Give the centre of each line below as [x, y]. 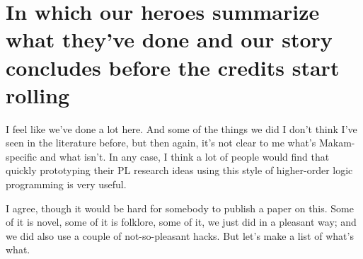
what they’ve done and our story [169, 39]
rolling [38, 94]
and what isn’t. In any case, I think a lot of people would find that [185, 156]
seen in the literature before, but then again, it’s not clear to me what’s [161, 143]
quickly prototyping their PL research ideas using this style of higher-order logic [179, 170]
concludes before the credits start [173, 67]
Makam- [337, 143]
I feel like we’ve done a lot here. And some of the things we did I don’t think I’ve [181, 128]
